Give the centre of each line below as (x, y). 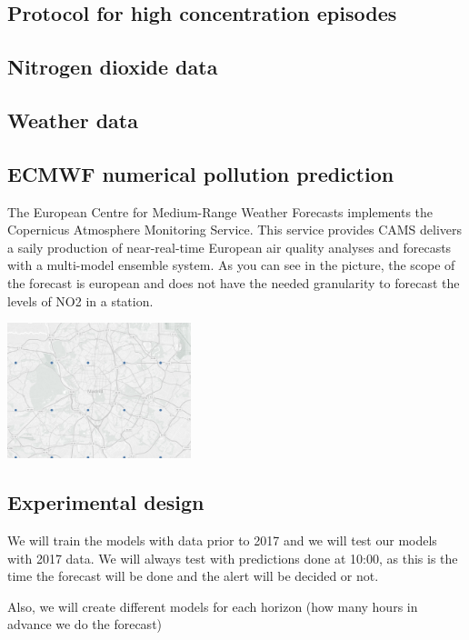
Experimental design (106, 502)
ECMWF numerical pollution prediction (201, 173)
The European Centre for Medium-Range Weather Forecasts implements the (220, 211)
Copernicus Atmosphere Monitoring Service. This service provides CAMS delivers (235, 230)
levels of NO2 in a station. (80, 300)
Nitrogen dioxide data (113, 67)
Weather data (73, 120)
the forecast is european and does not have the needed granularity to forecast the (234, 282)
